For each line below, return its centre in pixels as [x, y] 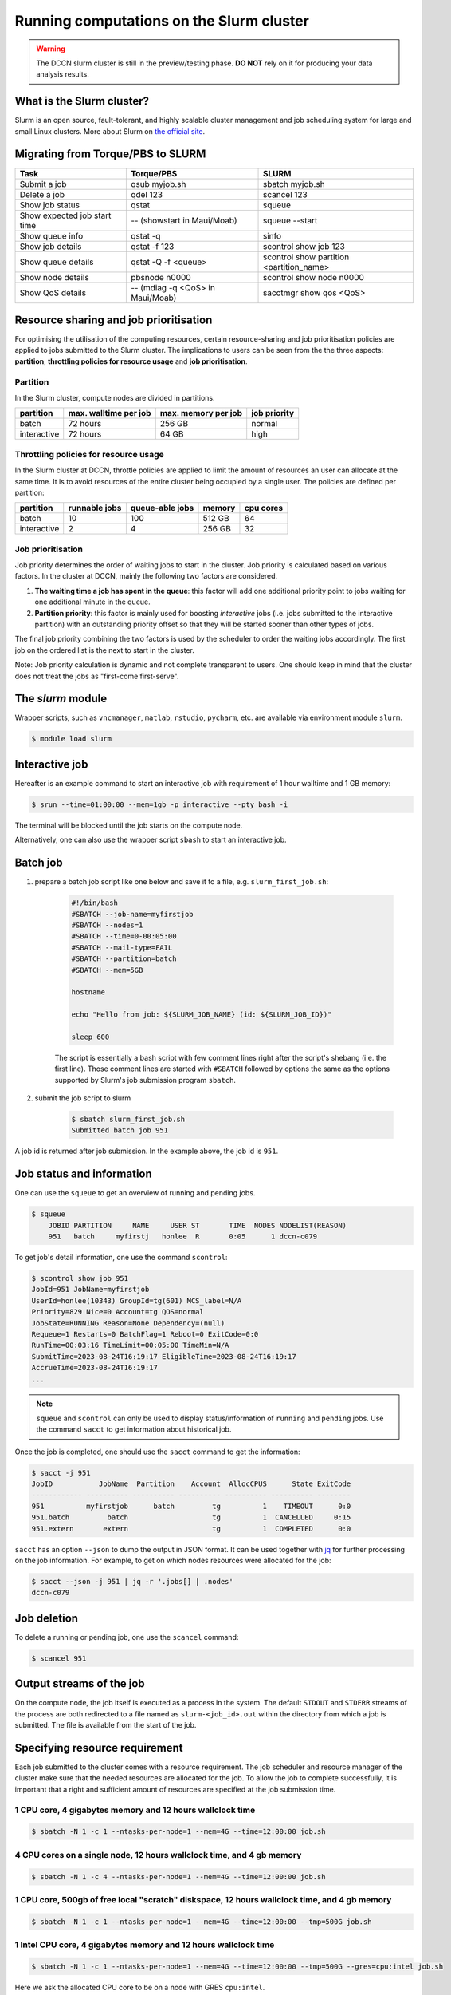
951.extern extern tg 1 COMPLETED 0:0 [191, 1529]
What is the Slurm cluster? [82, 101]
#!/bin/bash [95, 903]
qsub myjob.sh [158, 184]
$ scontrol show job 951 [80, 1278]
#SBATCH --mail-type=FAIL [122, 947]
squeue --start [290, 220]
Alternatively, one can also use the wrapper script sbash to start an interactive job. [151, 840]
